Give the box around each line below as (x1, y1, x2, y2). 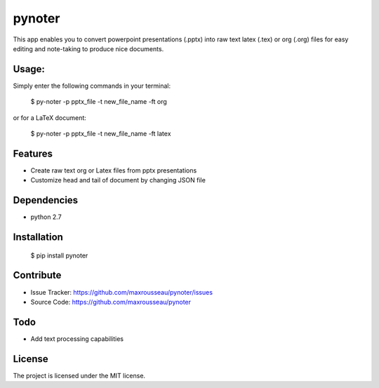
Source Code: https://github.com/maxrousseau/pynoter (30, 297, 192, 306)
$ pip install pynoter (30, 251, 88, 260)
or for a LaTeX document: (13, 113, 87, 122)
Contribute (13, 269, 62, 281)
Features (13, 147, 53, 159)
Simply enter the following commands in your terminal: (13, 81, 171, 90)
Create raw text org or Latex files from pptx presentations (30, 166, 197, 175)
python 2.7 (30, 213, 62, 221)
